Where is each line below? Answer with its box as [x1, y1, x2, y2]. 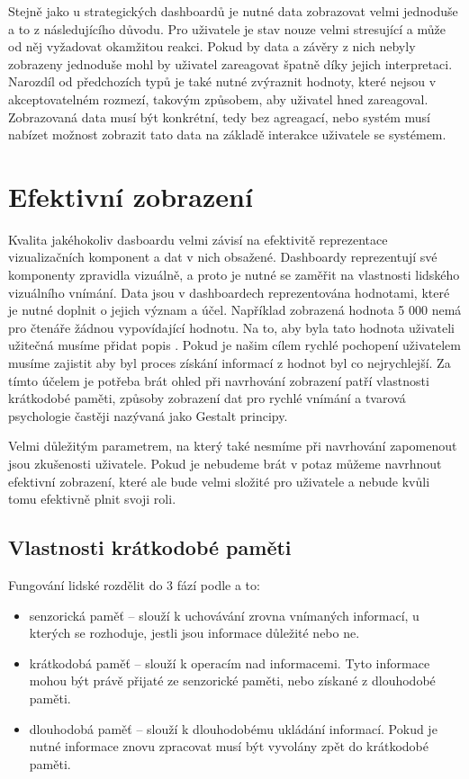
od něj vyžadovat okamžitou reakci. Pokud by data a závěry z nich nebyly [8, 37, 416, 56]
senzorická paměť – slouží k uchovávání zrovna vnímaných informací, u [29, 605, 419, 624]
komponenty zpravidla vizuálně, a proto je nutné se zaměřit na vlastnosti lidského [8, 265, 460, 284]
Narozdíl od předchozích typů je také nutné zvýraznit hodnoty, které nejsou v [8, 72, 437, 91]
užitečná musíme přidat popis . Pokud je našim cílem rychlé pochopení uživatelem [8, 336, 461, 354]
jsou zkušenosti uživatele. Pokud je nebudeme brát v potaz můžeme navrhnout [8, 454, 442, 472]
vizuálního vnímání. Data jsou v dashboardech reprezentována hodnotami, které [8, 282, 450, 301]
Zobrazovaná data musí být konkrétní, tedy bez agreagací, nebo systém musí [8, 107, 431, 126]
